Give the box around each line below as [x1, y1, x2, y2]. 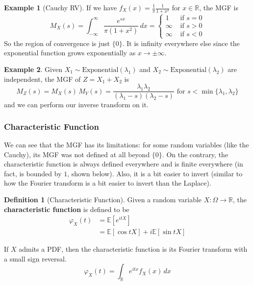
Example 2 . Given [4, 64, 62, 74]
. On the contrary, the [162, 149, 228, 159]
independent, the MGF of [4, 73, 81, 84]
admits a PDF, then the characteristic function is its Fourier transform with [19, 244, 248, 254]
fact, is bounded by [4, 168, 62, 178]
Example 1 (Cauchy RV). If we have [4, 2, 117, 12]
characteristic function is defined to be [4, 204, 129, 214]
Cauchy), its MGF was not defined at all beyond [4, 149, 150, 159]
